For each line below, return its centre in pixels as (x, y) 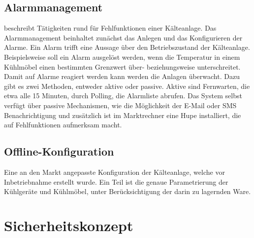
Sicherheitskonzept (69, 225)
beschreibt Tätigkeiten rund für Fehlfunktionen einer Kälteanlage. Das (110, 28)
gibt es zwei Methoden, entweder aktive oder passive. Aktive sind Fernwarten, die (127, 86)
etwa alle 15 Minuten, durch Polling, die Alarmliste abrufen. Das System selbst (123, 96)
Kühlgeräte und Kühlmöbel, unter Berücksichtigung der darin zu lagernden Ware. (127, 191)
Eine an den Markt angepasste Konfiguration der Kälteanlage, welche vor (114, 172)
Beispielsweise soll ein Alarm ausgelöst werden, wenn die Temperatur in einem (122, 57)
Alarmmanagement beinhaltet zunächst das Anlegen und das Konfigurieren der (123, 37)
